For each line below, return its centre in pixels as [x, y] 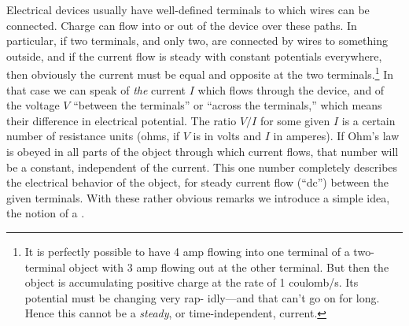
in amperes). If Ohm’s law [336, 136]
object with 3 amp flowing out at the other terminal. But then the [229, 267]
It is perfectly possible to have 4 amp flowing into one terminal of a [187, 251]
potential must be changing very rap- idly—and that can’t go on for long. [202, 297]
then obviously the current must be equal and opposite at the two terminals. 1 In [200, 73]
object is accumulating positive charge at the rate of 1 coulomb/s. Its [192, 282]
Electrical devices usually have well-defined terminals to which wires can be [188, 9]
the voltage [33, 105]
